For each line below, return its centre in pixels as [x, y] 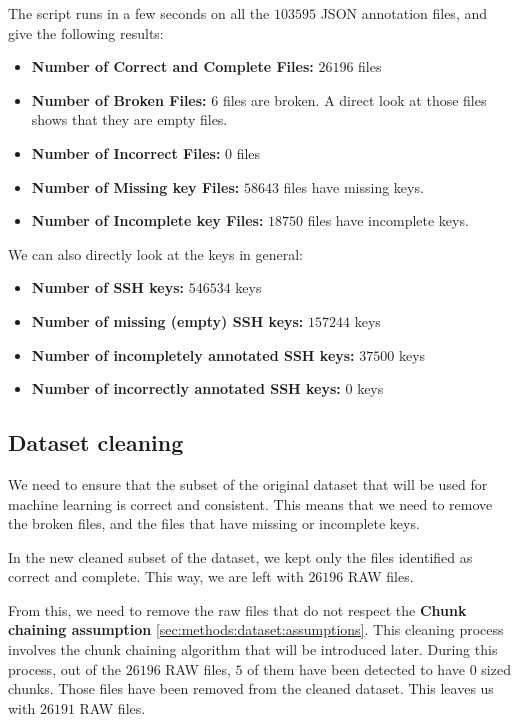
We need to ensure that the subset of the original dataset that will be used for [248, 483]
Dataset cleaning [96, 442]
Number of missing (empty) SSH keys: [167, 320]
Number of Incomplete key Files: [147, 220]
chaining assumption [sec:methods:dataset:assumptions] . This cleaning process [256, 629]
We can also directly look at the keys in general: [155, 253]
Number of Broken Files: [119, 99]
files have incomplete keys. [388, 220]
